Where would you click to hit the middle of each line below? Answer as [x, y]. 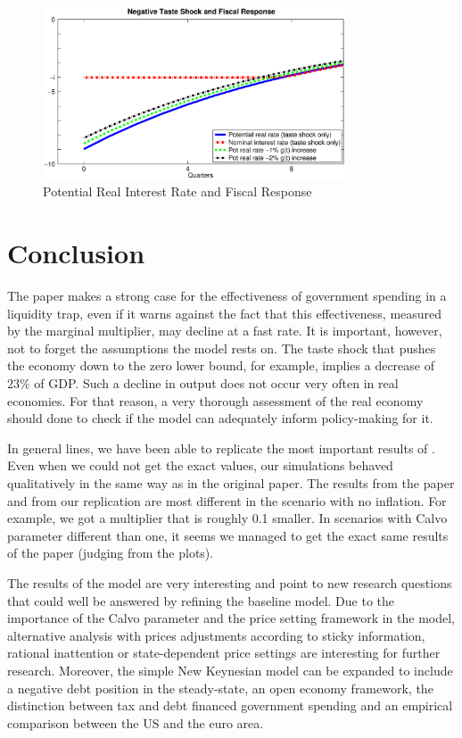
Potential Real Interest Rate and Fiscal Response [177, 191]
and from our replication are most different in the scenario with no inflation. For [227, 500]
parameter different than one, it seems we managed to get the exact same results [228, 535]
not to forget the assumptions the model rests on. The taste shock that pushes [222, 348]
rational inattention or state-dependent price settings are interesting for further [224, 653]
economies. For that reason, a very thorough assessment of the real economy [215, 400]
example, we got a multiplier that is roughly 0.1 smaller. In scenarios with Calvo [227, 518]
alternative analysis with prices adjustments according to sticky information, [216, 635]
